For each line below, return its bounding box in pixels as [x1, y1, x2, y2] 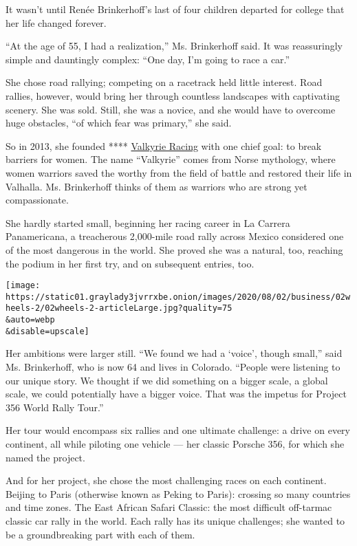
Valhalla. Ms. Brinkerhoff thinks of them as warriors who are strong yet [6, 179, 307, 193]
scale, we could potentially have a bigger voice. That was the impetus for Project [6, 386, 347, 401]
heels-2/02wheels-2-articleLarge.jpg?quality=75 [6, 303, 232, 314]
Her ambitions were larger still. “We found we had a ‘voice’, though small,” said [6, 346, 343, 360]
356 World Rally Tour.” [6, 400, 104, 414]
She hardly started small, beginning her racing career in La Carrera [6, 215, 290, 230]
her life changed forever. [6, 15, 107, 30]
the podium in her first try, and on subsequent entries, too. [6, 256, 255, 270]
